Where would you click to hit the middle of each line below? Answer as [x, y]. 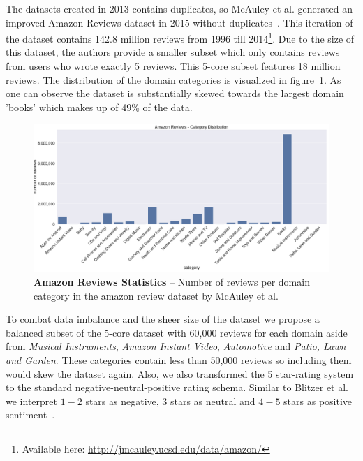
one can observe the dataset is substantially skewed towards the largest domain [175, 93]
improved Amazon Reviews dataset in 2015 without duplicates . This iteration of [179, 22]
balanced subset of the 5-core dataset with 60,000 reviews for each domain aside [177, 332]
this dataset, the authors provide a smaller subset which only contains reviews [173, 52]
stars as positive [318, 401]
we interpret [31, 401]
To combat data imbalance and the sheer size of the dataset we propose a [163, 319]
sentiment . [30, 415]
